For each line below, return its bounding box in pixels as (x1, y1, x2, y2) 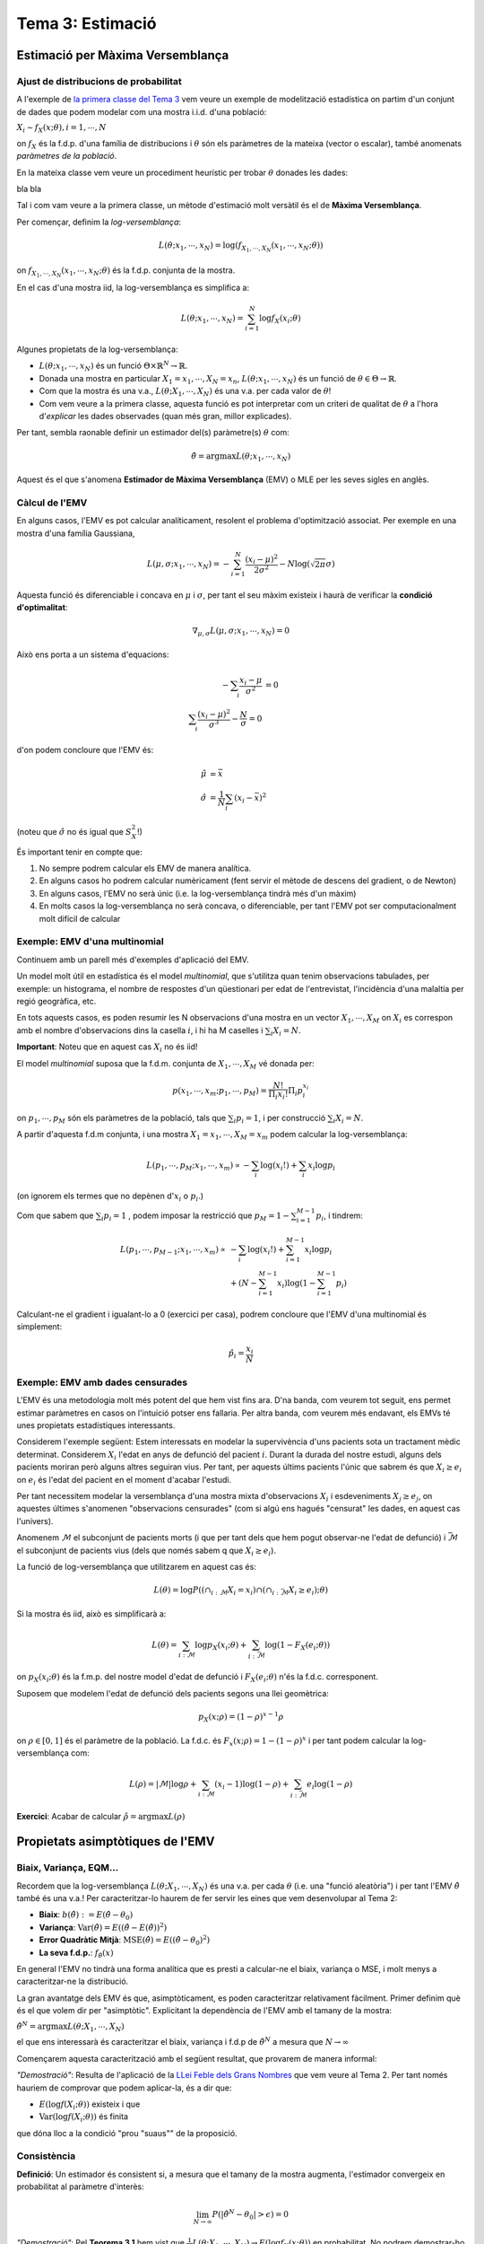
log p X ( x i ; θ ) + (194, 1640, 247, 1652)
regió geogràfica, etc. (16, 995, 97, 1006)
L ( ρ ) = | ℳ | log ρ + (128, 1779, 197, 1790)
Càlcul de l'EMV (16, 496, 88, 509)
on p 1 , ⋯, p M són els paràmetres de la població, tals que (16, 1113, 227, 1126)
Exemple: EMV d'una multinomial (16, 935, 165, 948)
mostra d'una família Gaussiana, (16, 528, 135, 539)
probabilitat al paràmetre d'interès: (16, 2181, 145, 2192)
